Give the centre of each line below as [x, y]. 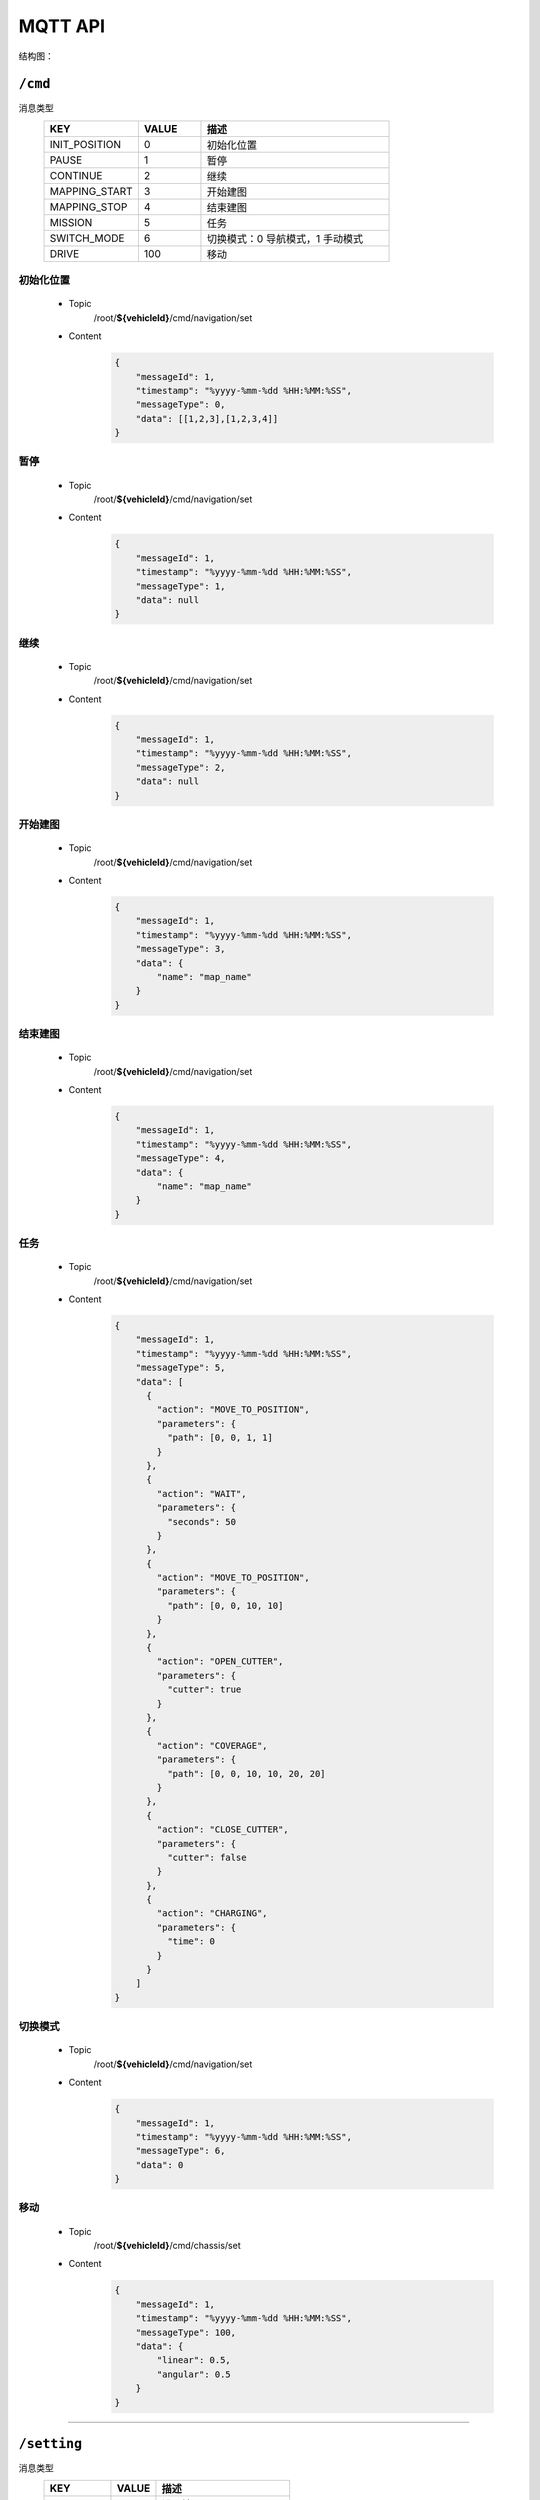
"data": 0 [159, 2164]
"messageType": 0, [180, 404]
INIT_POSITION [85, 144]
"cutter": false [206, 1857]
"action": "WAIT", [201, 1493]
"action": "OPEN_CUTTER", [220, 1661]
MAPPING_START [91, 191]
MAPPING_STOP [88, 207]
